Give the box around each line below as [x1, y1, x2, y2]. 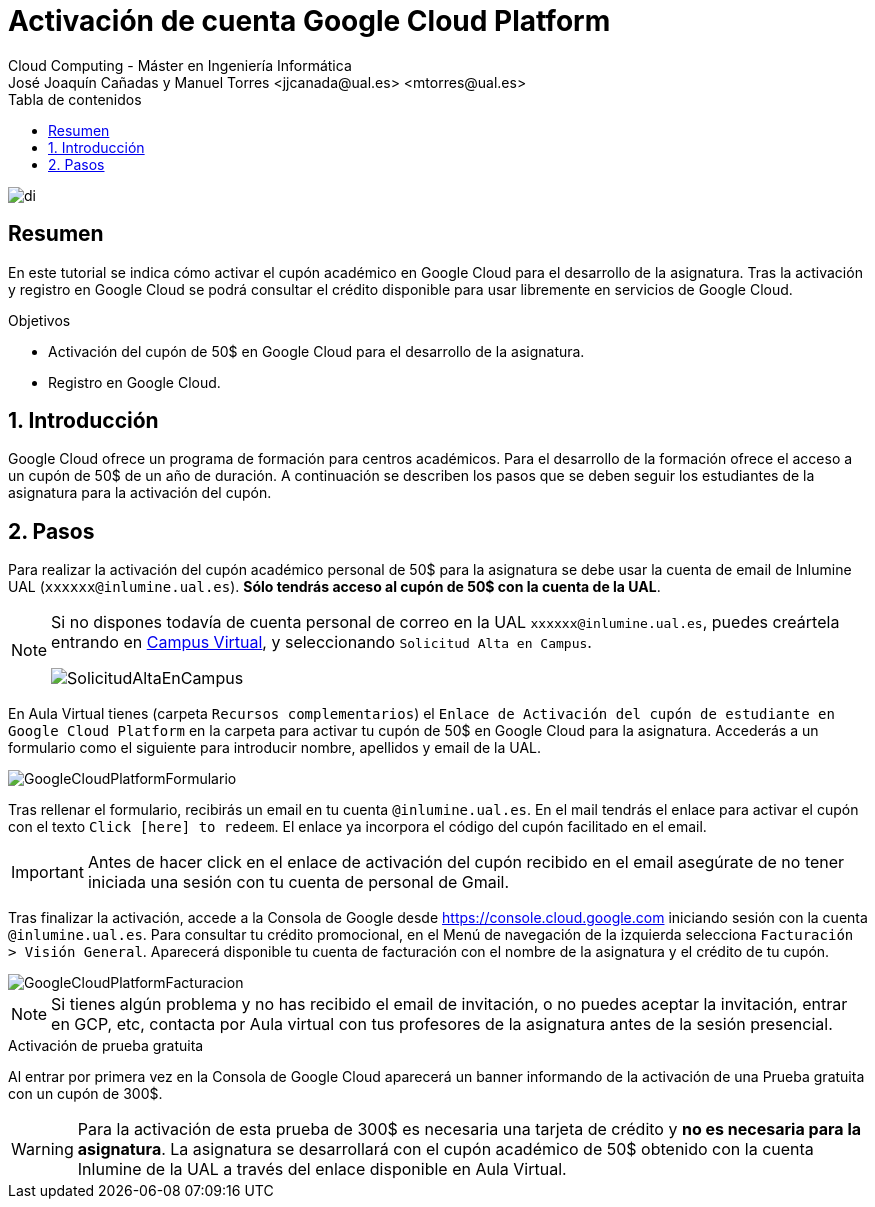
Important [11, 862, 84, 883]
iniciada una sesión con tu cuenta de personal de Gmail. [87, 872, 510, 893]
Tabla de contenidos [8, 90, 142, 108]
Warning [11, 1139, 74, 1160]
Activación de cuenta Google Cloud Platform [8, 4, 611, 38]
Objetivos [8, 311, 71, 329]
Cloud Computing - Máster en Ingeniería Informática [8, 56, 352, 74]
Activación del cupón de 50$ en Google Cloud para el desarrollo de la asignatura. [48, 342, 585, 360]
